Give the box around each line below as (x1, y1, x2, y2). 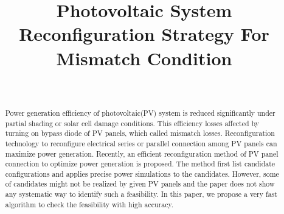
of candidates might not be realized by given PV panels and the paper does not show (5, 179, 275, 189)
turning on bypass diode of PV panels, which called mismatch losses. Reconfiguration (5, 128, 275, 138)
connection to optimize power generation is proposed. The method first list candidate (5, 159, 275, 169)
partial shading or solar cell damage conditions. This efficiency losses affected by (5, 118, 260, 128)
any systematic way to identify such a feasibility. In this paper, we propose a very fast (5, 189, 277, 199)
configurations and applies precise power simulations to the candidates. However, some (5, 168, 279, 179)
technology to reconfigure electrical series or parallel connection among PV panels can (5, 138, 277, 148)
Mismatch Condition (56, 45, 232, 70)
